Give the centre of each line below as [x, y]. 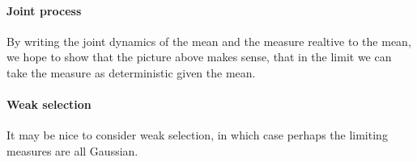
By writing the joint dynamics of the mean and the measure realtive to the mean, [209, 41]
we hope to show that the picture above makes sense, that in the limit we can [199, 57]
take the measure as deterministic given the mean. [131, 72]
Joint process [44, 10]
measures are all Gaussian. [72, 150]
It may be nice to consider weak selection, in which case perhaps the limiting [197, 135]
